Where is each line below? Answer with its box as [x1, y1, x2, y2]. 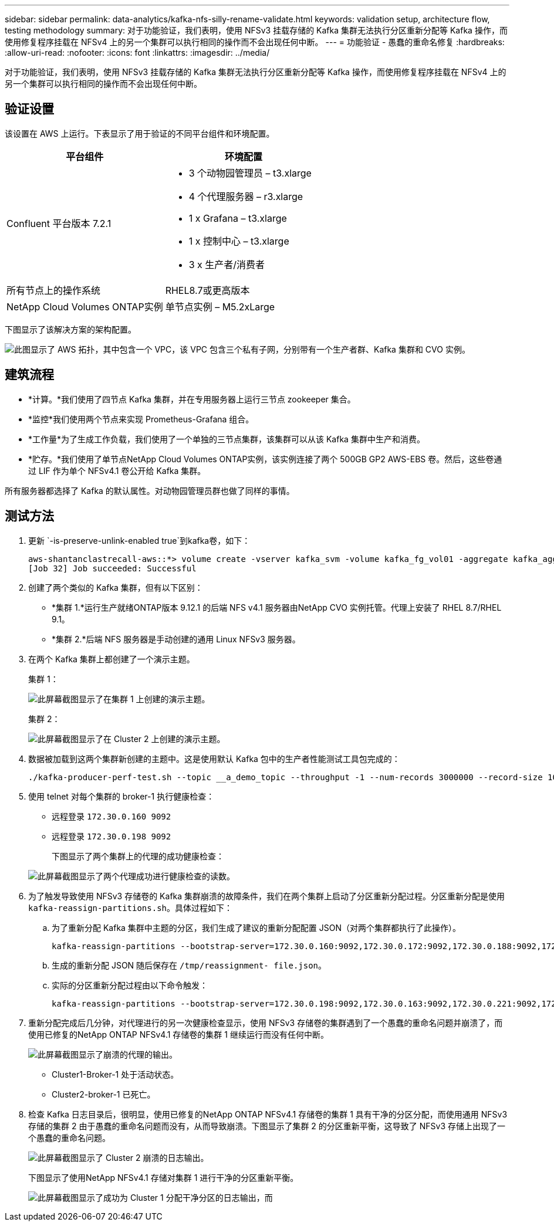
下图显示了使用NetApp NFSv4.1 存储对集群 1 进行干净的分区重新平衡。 [28, 1172, 299, 1183]
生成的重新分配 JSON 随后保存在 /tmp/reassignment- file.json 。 [52, 960, 327, 970]
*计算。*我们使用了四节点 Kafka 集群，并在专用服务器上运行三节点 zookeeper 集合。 [28, 394, 356, 404]
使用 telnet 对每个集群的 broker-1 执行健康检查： [28, 791, 215, 801]
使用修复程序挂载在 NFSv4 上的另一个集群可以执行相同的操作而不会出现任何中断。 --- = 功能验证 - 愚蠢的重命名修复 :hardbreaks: [5, 37, 505, 47]
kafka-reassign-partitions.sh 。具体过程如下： [28, 902, 233, 913]
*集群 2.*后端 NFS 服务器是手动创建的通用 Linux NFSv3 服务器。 [52, 634, 300, 644]
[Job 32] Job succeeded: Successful [28, 563, 197, 573]
